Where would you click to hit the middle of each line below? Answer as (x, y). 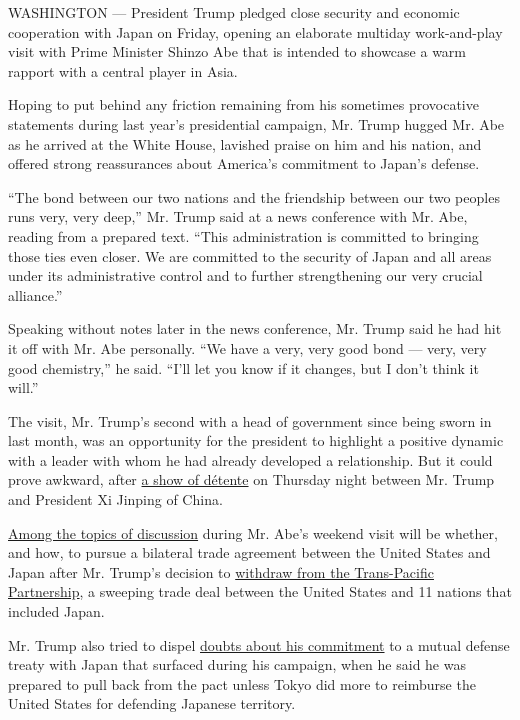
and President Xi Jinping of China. (115, 499)
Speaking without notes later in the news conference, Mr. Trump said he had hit (255, 328)
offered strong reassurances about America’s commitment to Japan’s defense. (244, 163)
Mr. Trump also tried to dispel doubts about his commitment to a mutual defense (259, 644)
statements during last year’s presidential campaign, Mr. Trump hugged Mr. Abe (256, 123)
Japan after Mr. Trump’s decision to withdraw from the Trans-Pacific (221, 571)
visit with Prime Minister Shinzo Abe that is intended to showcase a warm (237, 51)
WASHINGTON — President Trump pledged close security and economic (234, 12)
